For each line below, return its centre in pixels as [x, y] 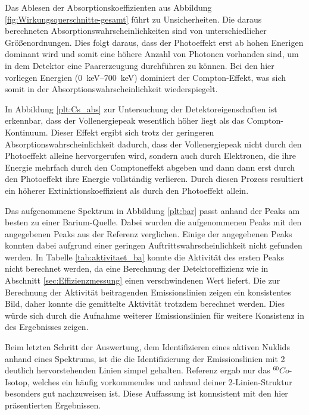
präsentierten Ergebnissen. [53, 405]
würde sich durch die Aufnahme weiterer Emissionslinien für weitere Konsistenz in [154, 315]
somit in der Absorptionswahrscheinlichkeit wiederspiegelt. [111, 89]
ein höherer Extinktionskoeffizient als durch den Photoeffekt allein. [127, 190]
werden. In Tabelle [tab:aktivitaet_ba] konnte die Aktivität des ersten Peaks [145, 257]
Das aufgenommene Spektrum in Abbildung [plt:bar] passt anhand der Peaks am [152, 210]
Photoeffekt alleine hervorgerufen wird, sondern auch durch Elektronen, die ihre [150, 155]
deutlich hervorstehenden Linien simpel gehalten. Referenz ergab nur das [138, 370]
